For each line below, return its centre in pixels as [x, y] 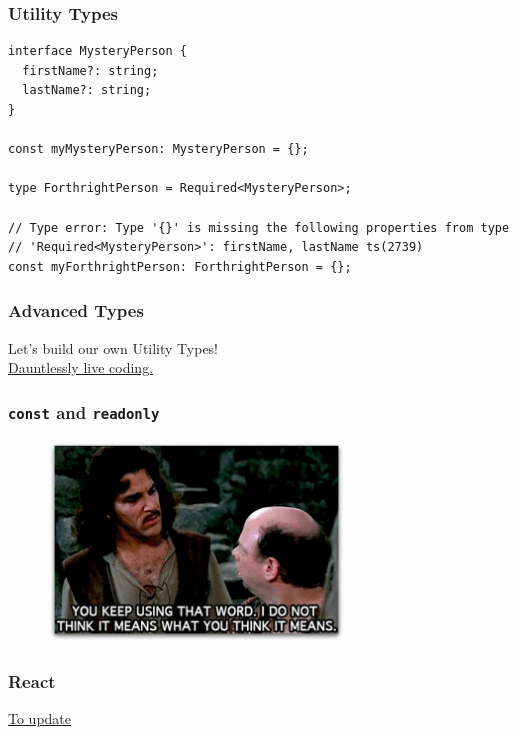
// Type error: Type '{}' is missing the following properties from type [259, 227]
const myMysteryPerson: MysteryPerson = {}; [158, 149]
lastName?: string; [87, 90]
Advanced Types [76, 310]
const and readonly [84, 411]
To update [40, 718]
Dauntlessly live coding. [81, 367]
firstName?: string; [90, 70]
